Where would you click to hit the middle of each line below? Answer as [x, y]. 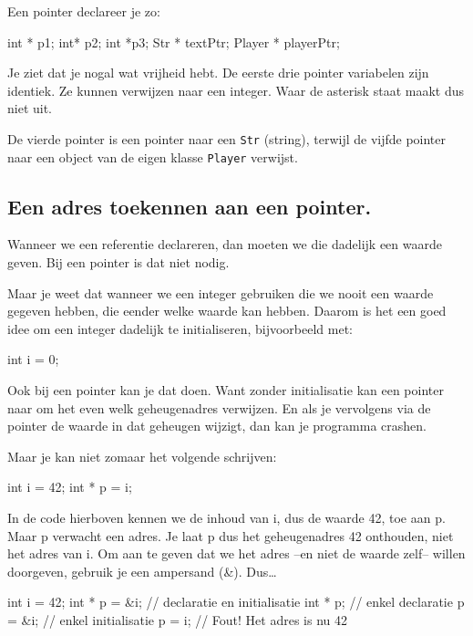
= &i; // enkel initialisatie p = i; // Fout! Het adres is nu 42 [178, 619]
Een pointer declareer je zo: [84, 11]
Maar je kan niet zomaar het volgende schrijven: [142, 456]
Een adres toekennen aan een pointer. [190, 206]
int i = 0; [33, 359]
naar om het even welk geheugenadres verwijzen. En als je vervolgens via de [219, 407]
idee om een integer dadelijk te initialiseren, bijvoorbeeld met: [180, 328]
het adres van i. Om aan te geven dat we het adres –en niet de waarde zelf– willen [236, 553]
